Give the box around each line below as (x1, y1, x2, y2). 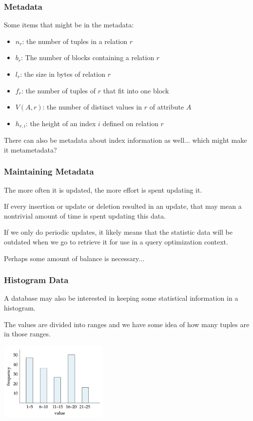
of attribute (149, 102, 184, 112)
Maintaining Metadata (4, 165, 94, 177)
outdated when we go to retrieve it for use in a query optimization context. (4, 237, 228, 247)
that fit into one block (103, 85, 169, 95)
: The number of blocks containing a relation (21, 52, 155, 63)
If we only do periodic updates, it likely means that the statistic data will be (4, 227, 233, 237)
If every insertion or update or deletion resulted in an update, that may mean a (4, 201, 242, 211)
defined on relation (102, 118, 158, 128)
